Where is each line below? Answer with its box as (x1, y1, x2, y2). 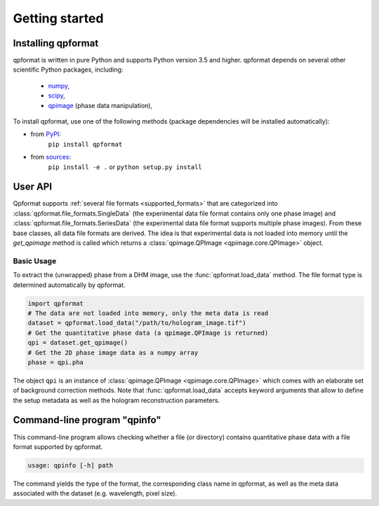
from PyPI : (30, 130, 61, 138)
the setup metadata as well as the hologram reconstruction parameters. (13, 396, 220, 404)
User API (13, 181, 53, 193)
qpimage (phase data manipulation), (48, 101, 153, 109)
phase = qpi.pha (27, 358, 84, 366)
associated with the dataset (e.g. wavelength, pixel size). (13, 489, 178, 498)
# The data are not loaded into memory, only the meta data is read (27, 309, 269, 317)
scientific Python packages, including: (13, 65, 124, 74)
